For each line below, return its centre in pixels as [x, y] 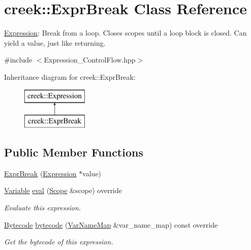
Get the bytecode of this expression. [59, 242]
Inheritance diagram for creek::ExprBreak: [70, 76]
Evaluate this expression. [43, 208]
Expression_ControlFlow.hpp [90, 60]
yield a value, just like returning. [55, 42]
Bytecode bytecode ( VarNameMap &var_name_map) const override [111, 224]
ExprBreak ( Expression [40, 173]
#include [18, 60]
